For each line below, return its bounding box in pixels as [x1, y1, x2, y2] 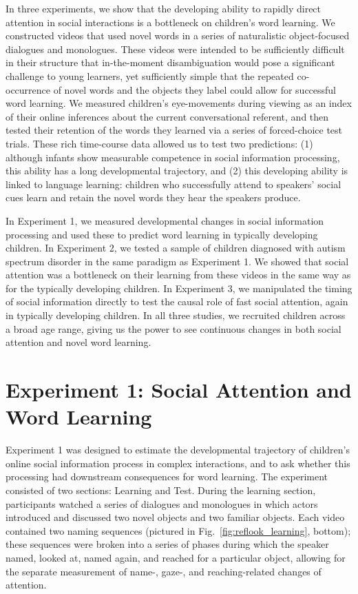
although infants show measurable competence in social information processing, [6, 150, 340, 164]
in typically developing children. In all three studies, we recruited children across [6, 308, 346, 322]
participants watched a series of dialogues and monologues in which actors [6, 496, 318, 511]
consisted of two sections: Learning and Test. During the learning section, [6, 482, 316, 497]
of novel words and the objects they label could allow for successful [53, 82, 337, 96]
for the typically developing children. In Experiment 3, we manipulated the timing [6, 280, 352, 295]
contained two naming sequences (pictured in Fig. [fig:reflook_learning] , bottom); [6, 523, 351, 537]
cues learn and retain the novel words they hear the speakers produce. [6, 190, 301, 205]
